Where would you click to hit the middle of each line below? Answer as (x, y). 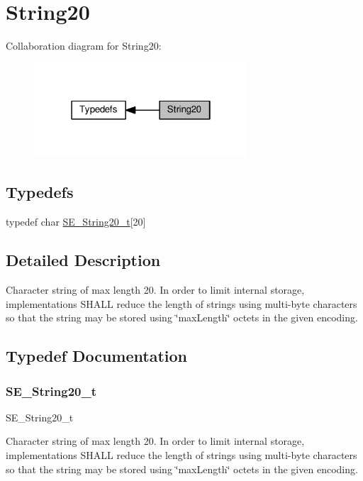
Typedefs (40, 192)
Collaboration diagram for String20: (84, 46)
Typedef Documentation (96, 356)
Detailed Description (83, 260)
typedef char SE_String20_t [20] (76, 222)
